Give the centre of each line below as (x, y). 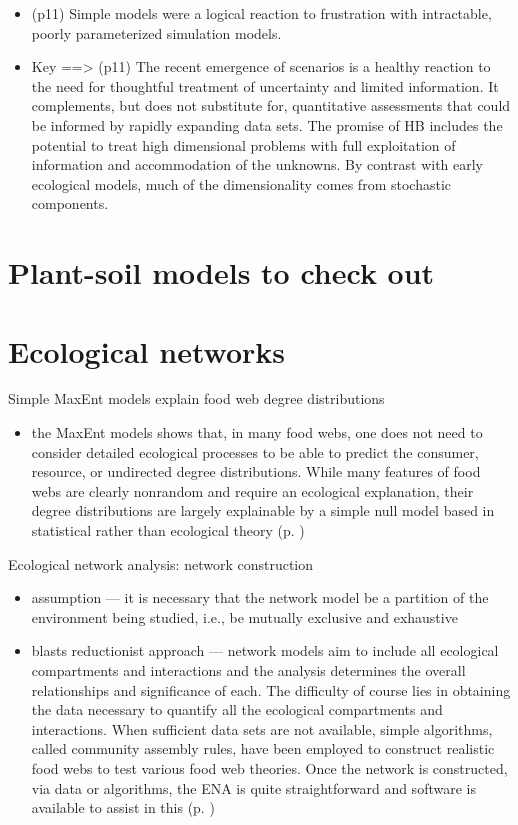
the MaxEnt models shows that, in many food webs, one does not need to (257, 432)
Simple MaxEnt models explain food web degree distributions (196, 398)
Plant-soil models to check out (221, 272)
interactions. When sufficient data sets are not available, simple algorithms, (262, 728)
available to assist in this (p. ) (123, 807)
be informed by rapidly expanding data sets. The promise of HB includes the (267, 124)
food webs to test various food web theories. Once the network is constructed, (269, 767)
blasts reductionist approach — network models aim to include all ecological (265, 650)
